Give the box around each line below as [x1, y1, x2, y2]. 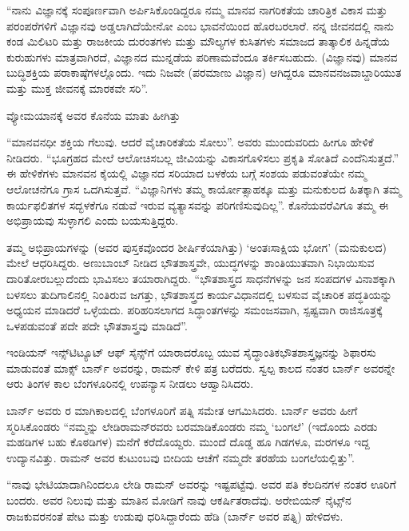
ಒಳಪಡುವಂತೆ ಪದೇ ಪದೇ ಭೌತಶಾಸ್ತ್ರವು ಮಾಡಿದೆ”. [6, 317, 188, 333]
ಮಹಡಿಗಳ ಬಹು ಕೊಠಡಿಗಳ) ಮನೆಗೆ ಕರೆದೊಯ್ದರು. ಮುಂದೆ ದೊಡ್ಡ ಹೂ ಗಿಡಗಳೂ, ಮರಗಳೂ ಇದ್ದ [6, 433, 370, 450]
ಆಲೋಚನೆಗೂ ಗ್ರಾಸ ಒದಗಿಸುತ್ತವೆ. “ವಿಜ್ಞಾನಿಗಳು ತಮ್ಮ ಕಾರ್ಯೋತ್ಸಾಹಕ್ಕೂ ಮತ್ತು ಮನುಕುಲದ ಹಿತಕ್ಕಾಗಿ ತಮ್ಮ [6, 180, 402, 197]
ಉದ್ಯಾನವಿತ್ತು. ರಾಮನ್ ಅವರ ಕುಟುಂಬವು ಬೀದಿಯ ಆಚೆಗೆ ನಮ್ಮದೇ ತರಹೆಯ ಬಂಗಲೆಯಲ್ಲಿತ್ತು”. [6, 449, 355, 465]
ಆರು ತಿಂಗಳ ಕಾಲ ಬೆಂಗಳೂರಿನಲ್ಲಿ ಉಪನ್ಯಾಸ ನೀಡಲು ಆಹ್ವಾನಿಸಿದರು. [6, 375, 254, 392]
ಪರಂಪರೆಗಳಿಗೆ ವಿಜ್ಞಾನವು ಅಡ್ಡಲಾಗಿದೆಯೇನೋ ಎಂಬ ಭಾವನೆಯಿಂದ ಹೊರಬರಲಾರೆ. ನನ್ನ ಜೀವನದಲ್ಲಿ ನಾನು [6, 17, 394, 34]
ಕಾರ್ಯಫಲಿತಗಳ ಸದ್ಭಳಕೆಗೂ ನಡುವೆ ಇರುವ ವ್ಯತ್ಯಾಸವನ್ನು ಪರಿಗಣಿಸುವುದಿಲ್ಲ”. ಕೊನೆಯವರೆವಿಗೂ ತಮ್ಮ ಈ [6, 196, 389, 213]
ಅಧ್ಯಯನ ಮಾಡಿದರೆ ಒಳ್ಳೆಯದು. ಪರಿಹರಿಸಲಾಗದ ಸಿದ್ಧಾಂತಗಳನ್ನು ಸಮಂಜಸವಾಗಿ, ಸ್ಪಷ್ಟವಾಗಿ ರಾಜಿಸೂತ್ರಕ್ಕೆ [6, 301, 383, 318]
